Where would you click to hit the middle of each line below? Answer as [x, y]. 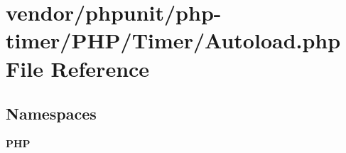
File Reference [78, 68]
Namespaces [51, 114]
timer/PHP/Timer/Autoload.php [173, 40]
